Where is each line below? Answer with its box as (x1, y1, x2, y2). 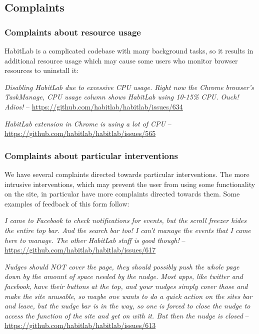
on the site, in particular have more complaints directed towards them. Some (4, 188, 240, 199)
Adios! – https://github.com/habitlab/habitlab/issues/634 (4, 101, 183, 111)
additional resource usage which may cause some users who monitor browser (4, 55, 238, 65)
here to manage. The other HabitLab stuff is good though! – (4, 234, 185, 245)
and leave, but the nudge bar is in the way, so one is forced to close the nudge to (4, 300, 250, 311)
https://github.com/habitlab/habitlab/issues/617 (4, 244, 156, 255)
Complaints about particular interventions (4, 149, 178, 161)
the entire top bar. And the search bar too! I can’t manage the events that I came (4, 224, 251, 235)
